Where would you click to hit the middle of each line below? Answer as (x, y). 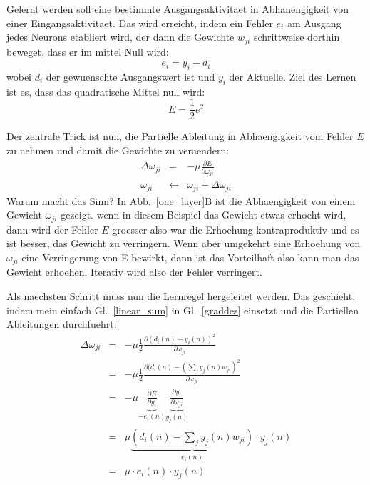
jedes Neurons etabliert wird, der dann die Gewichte (120, 37)
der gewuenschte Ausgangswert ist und (130, 77)
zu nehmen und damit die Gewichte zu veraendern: (118, 150)
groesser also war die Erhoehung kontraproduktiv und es (236, 229)
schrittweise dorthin (297, 37)
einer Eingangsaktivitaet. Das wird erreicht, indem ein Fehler (140, 22)
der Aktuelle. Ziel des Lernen (293, 77)
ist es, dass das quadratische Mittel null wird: (106, 91)
